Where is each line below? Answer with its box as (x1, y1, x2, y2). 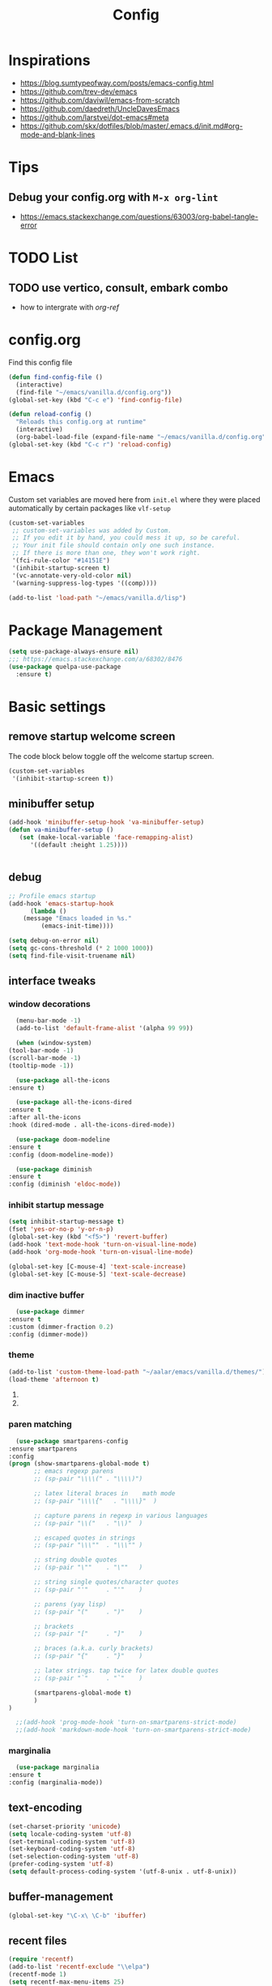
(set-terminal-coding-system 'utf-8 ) (8, 1837, 136, 1846)
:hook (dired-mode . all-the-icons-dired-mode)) (8, 1121, 176, 1129)
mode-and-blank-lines (19, 130, 96, 139)
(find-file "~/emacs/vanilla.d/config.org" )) (15, 388, 172, 396)
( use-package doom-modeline (15, 1136, 111, 1144)
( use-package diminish (15, 1165, 92, 1174)
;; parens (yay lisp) (33, 1600, 107, 1609)
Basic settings (8, 698, 107, 716)
